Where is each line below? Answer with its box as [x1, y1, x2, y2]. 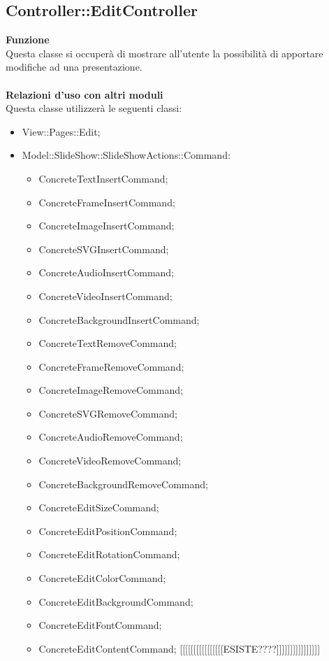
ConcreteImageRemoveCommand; [38, 383, 183, 397]
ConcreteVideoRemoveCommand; [38, 453, 182, 468]
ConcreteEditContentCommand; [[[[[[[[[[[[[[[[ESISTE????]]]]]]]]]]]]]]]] [38, 641, 321, 655]
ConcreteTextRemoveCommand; [38, 336, 177, 350]
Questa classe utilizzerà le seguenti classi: [6, 101, 182, 115]
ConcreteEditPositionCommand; [38, 523, 177, 538]
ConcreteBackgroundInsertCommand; [38, 312, 200, 327]
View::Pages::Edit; [22, 124, 101, 138]
